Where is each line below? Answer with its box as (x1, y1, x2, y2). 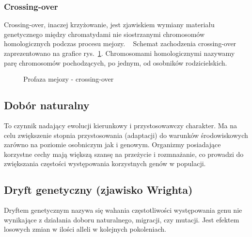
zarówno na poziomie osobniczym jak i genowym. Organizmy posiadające (4, 139, 221, 150)
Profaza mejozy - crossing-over (23, 74, 114, 84)
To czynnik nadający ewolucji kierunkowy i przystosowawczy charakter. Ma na (4, 120, 237, 130)
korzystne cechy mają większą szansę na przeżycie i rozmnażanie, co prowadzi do (4, 149, 244, 159)
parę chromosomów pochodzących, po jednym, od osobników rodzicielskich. (4, 57, 227, 68)
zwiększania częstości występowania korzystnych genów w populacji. (4, 158, 206, 169)
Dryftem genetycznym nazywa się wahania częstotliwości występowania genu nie (4, 205, 242, 215)
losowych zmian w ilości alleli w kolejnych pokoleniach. (4, 224, 166, 234)
